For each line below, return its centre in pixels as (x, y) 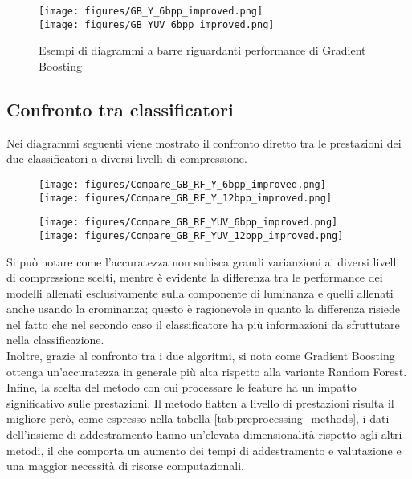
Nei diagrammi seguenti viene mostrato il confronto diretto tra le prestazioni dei (204, 142)
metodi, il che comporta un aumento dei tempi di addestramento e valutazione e (204, 450)
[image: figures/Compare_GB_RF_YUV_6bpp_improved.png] (188, 223)
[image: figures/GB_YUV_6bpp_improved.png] (157, 24)
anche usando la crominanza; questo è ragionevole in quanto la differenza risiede (203, 309)
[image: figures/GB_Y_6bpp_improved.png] (151, 11)
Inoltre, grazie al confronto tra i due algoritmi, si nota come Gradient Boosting (201, 356)
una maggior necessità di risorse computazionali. (125, 466)
